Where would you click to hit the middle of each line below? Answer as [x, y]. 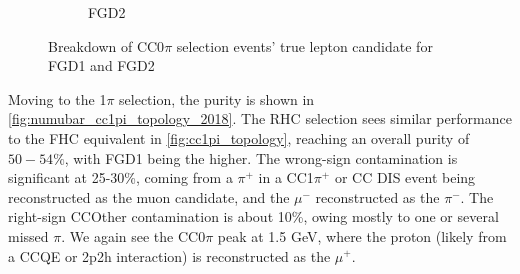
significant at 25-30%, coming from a [120, 177]
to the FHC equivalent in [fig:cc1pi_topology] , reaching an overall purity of [239, 137]
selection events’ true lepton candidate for [304, 45]
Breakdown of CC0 [106, 45]
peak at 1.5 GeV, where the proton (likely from [362, 235]
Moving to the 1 [57, 98]
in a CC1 [286, 177]
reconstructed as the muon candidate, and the [149, 196]
